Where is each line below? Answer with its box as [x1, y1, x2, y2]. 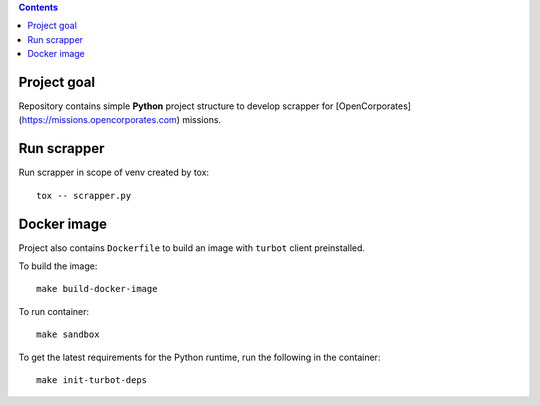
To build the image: [18, 260, 98, 272]
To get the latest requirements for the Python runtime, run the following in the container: [18, 351, 381, 363]
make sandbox [36, 329, 100, 340]
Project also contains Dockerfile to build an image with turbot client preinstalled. [18, 241, 365, 254]
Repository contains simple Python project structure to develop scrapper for [18, 100, 334, 112]
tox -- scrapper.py [36, 190, 132, 201]
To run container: [18, 305, 90, 317]
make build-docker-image [36, 283, 158, 295]
